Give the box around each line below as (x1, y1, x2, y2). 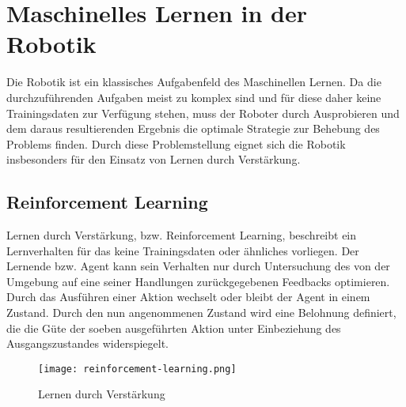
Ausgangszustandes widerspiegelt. (6, 335, 169, 352)
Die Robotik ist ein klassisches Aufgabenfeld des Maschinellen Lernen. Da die (6, 73, 381, 90)
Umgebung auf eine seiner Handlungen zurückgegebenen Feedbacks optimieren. (6, 273, 390, 289)
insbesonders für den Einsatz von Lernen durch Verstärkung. (6, 151, 301, 168)
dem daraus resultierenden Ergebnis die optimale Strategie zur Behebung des (6, 120, 380, 137)
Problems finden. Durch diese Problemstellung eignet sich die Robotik (6, 135, 346, 152)
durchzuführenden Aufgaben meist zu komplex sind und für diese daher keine (6, 89, 381, 105)
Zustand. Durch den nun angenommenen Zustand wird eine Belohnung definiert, (6, 304, 397, 321)
